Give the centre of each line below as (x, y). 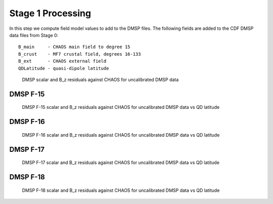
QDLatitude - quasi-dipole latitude (64, 68)
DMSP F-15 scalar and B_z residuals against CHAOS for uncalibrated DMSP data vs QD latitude (121, 107)
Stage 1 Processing (50, 13)
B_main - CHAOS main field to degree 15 (75, 47)
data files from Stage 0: (34, 35)
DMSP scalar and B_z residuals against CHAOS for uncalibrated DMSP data (100, 79)
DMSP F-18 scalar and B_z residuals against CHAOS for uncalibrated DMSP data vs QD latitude (121, 190)
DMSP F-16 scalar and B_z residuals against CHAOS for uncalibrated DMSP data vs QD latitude (121, 135)
